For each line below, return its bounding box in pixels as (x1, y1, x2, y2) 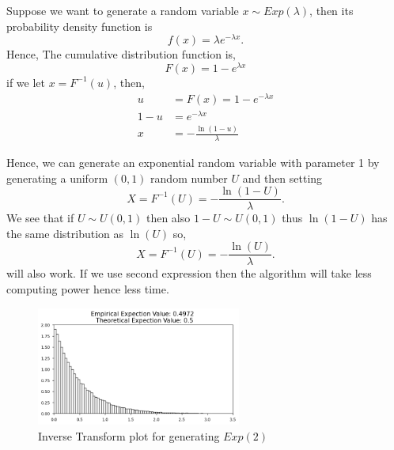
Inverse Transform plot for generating (38, 427, 220, 444)
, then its (309, 2, 354, 18)
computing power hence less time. (6, 281, 169, 297)
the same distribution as (6, 225, 124, 241)
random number (150, 169, 228, 186)
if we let (6, 74, 45, 90)
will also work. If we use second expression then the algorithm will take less (6, 265, 372, 282)
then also (146, 210, 191, 226)
